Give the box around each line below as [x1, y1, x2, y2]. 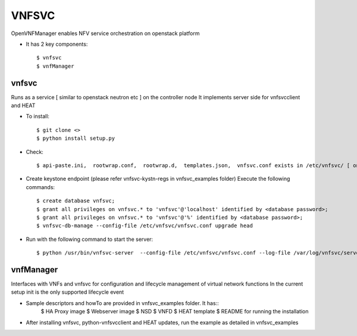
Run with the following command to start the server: [26, 235, 154, 243]
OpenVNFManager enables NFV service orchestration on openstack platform [11, 30, 200, 37]
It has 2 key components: [26, 40, 88, 48]
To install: [26, 113, 50, 120]
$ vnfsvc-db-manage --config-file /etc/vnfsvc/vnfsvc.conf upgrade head [36, 222, 253, 229]
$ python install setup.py [36, 135, 115, 142]
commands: [26, 183, 55, 190]
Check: [26, 148, 44, 155]
